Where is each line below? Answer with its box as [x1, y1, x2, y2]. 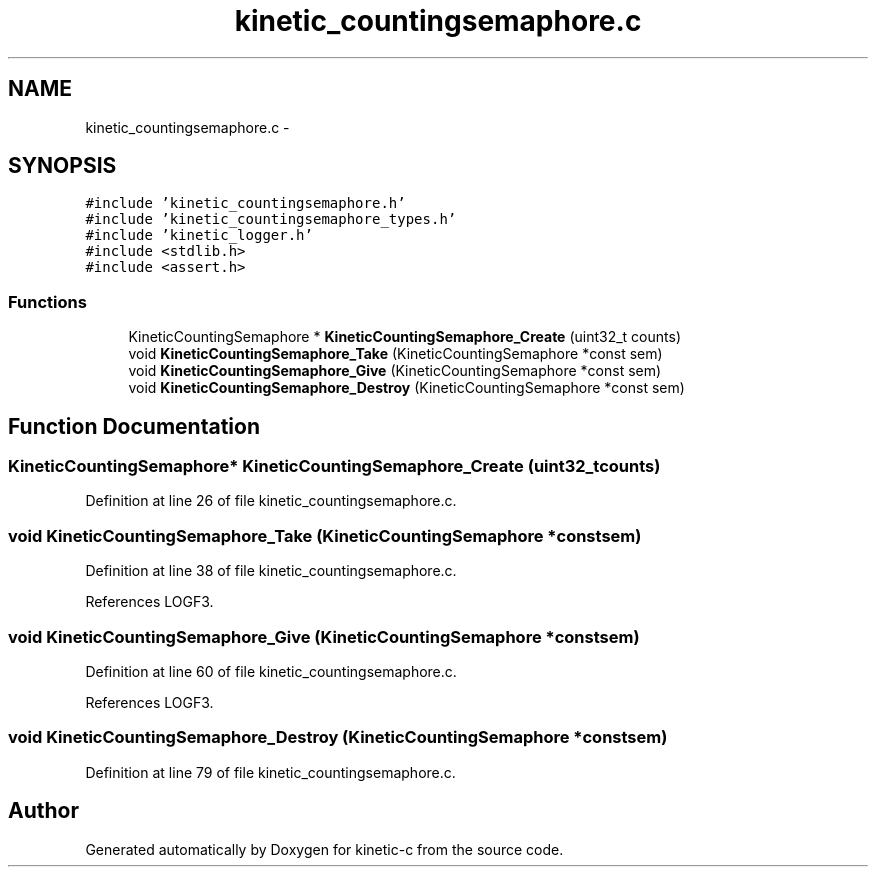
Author [8, 798, 79, 824]
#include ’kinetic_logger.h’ [85, 227, 313, 244]
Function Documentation [8, 413, 260, 439]
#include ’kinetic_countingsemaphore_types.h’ [85, 211, 457, 228]
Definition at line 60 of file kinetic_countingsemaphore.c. [85, 662, 457, 680]
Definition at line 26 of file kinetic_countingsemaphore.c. [85, 492, 457, 510]
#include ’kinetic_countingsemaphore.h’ [85, 195, 406, 212]
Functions [8, 291, 87, 312]
